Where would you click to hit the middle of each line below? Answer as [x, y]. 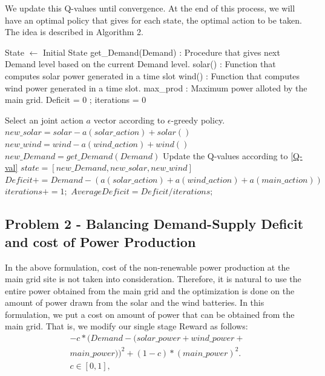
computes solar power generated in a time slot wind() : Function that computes [153, 75]
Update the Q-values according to [225, 155]
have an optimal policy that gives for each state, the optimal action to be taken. [153, 20]
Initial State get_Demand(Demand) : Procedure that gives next [161, 52]
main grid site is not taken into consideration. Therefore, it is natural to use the [153, 279]
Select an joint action [44, 120]
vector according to [129, 120]
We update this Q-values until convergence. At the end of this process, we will [150, 8]
